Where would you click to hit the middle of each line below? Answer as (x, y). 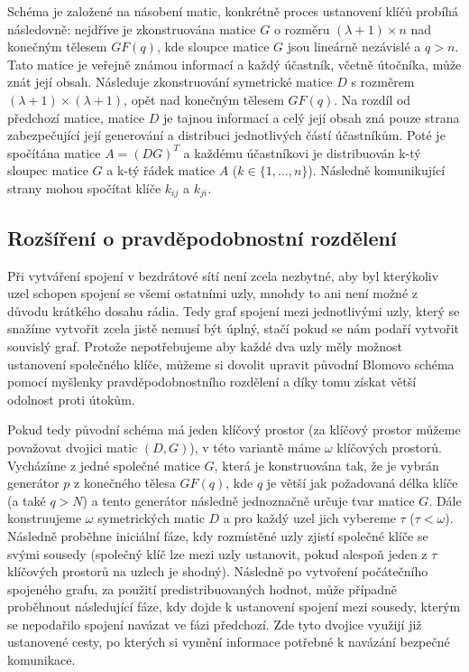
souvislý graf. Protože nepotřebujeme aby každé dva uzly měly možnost (205, 345)
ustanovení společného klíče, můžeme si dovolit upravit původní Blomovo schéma (231, 364)
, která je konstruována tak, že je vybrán (326, 465)
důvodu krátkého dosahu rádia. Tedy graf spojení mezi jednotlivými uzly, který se (234, 310)
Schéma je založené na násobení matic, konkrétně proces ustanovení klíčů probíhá (233, 11)
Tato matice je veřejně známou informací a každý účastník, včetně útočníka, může (234, 64)
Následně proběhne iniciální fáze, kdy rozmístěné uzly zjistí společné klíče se (218, 535)
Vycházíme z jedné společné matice (104, 465)
